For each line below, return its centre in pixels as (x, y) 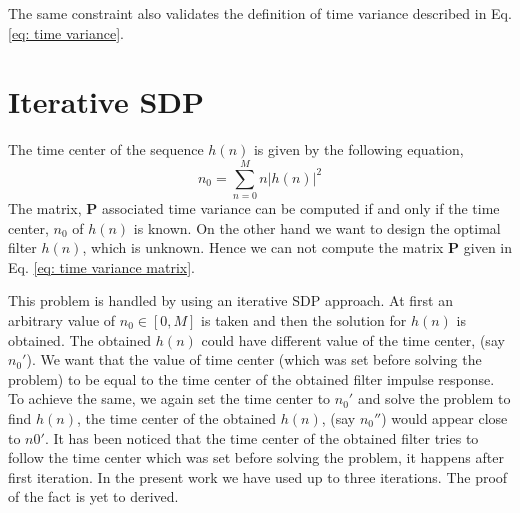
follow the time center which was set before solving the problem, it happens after (256, 457)
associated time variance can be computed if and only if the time (300, 208)
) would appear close (444, 417)
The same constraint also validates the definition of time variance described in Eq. (260, 13)
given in (488, 247)
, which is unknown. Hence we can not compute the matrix (263, 247)
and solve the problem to (434, 398)
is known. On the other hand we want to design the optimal (317, 227)
